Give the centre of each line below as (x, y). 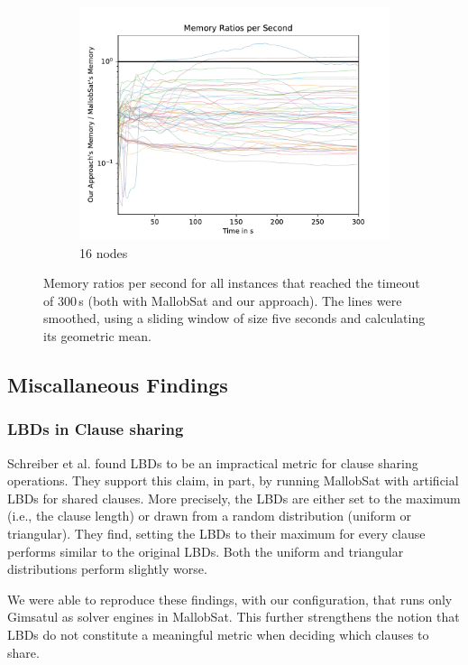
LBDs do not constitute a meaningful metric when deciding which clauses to (218, 634)
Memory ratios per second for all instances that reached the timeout (232, 283)
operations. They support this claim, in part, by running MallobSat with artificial (233, 480)
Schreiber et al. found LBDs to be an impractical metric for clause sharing (213, 462)
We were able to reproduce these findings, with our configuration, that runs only (230, 599)
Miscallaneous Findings (118, 384)
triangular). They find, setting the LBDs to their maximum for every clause (216, 533)
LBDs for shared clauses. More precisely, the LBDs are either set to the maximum (234, 498)
